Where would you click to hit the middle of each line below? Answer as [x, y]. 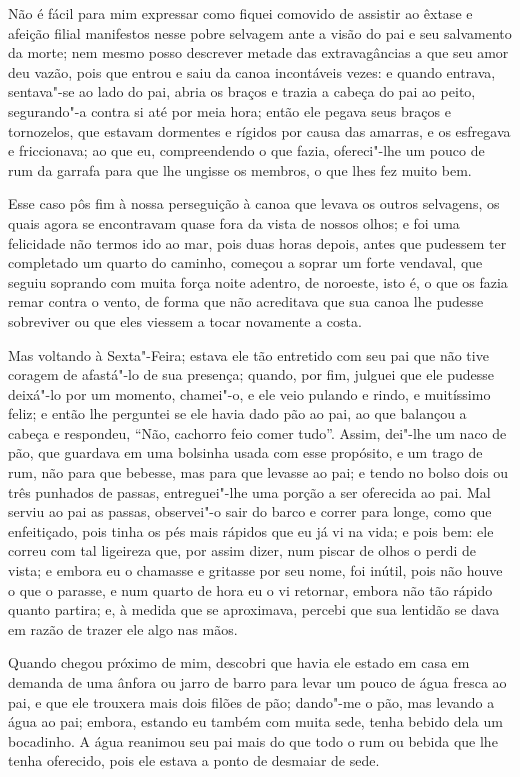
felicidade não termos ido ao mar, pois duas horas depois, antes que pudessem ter [257, 242]
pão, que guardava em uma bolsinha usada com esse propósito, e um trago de [245, 452]
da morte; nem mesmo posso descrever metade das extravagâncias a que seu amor [258, 52]
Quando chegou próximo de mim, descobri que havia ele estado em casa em [239, 662]
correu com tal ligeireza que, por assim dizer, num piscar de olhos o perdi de [242, 550]
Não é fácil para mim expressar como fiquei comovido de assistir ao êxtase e [240, 13]
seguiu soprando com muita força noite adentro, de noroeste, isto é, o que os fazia [258, 281]
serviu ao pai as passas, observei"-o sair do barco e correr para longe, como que [250, 511]
